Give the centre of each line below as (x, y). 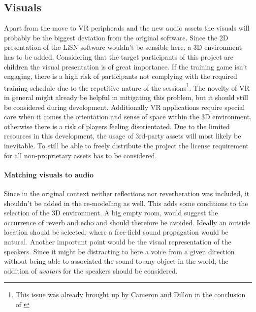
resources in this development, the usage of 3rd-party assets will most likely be (123, 136)
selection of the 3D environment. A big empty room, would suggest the (111, 213)
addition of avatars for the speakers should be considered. (91, 270)
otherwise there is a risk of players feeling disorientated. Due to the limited (117, 126)
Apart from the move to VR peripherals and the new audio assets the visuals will (127, 28)
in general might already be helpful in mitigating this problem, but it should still (126, 97)
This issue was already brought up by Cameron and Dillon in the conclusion (130, 295)
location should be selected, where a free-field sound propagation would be (116, 232)
